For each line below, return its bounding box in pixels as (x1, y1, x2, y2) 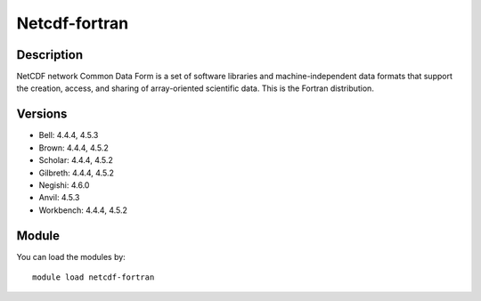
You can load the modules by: (16, 251, 126, 262)
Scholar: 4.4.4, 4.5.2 (38, 155, 113, 166)
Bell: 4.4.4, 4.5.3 (38, 130, 99, 141)
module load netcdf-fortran (32, 273, 155, 282)
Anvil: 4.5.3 (38, 192, 80, 203)
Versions (16, 107, 68, 122)
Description (16, 47, 84, 62)
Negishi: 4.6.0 (38, 179, 90, 191)
